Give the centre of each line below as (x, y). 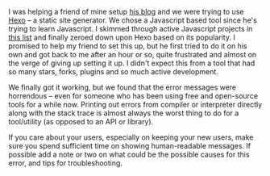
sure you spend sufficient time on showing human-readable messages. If (130, 146)
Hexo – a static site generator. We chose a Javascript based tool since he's (133, 20)
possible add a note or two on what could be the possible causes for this (129, 154)
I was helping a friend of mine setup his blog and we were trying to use (126, 12)
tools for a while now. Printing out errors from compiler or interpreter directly (135, 105)
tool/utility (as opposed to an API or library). (81, 122)
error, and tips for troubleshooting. (66, 163)
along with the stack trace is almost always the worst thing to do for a (124, 113)
